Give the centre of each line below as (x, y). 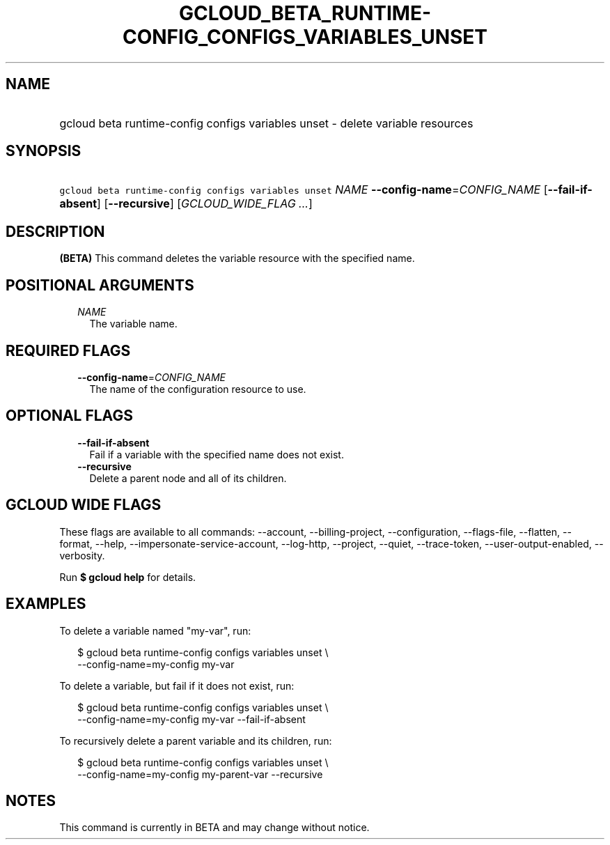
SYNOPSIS (44, 151)
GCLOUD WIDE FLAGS (84, 505)
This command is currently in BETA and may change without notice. (214, 828)
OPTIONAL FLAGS (69, 416)
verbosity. (82, 555)
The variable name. (133, 324)
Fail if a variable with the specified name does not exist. (217, 454)
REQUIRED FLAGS (68, 350)
